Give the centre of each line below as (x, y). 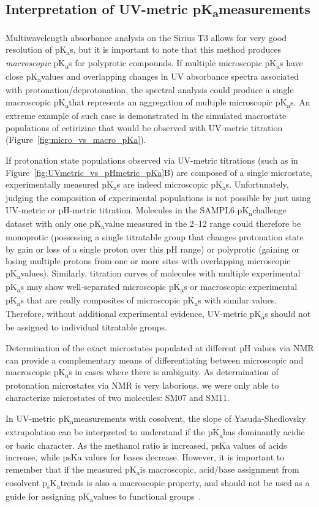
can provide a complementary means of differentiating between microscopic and (155, 360)
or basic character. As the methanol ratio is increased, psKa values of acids (146, 445)
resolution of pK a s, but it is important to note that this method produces (144, 50)
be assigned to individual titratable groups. (87, 327)
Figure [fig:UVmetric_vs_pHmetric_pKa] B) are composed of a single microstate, (159, 172)
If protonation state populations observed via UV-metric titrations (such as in (152, 160)
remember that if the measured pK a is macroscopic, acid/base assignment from (152, 470)
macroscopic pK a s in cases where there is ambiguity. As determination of (142, 372)
